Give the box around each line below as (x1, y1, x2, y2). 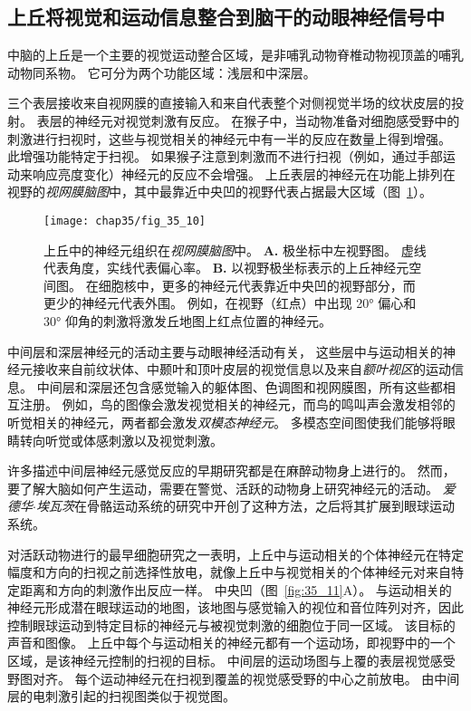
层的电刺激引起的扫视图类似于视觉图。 (7, 687, 235, 706)
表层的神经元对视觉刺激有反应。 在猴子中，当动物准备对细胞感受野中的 (36, 110, 460, 130)
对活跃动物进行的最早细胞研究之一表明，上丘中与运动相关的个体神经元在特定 (7, 544, 464, 563)
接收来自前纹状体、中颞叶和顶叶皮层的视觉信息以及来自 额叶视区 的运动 (32, 360, 451, 379)
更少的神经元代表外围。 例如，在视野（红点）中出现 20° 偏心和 (43, 293, 417, 312)
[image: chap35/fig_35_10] (43, 214, 206, 227)
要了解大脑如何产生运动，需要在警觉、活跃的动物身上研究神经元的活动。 (7, 478, 438, 497)
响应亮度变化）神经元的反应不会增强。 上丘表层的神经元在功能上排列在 (32, 164, 456, 183)
